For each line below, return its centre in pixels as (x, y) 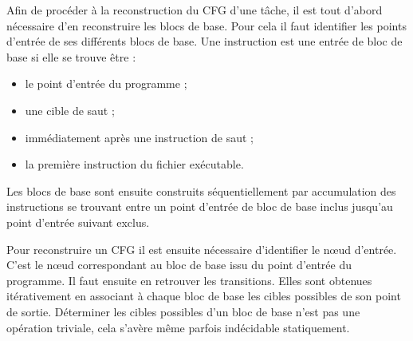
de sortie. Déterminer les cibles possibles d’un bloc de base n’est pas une (183, 311)
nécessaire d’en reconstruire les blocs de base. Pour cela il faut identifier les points (206, 25)
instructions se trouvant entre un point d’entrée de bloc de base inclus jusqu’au (200, 206)
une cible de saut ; (70, 110)
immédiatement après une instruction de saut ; (139, 137)
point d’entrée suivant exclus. (78, 222)
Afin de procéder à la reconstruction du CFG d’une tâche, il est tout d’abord (195, 10)
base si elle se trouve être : (71, 56)
